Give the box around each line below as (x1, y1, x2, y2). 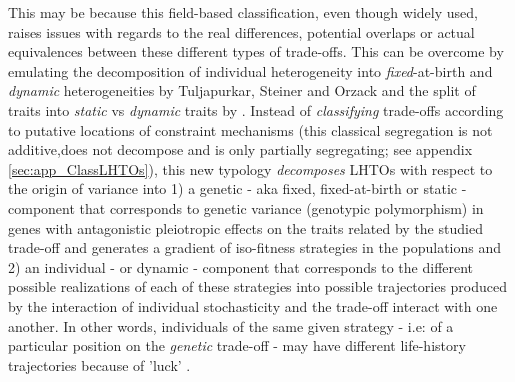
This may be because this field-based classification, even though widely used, (8, 2, 478, 22)
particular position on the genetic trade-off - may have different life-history (8, 335, 466, 356)
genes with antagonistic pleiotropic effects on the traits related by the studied (8, 217, 483, 238)
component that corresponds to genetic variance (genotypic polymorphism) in (8, 197, 484, 218)
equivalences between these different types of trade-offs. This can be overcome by (8, 41, 504, 62)
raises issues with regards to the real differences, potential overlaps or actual (8, 21, 475, 42)
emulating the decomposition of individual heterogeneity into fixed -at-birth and (8, 60, 493, 81)
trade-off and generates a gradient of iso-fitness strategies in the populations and (8, 237, 502, 258)
